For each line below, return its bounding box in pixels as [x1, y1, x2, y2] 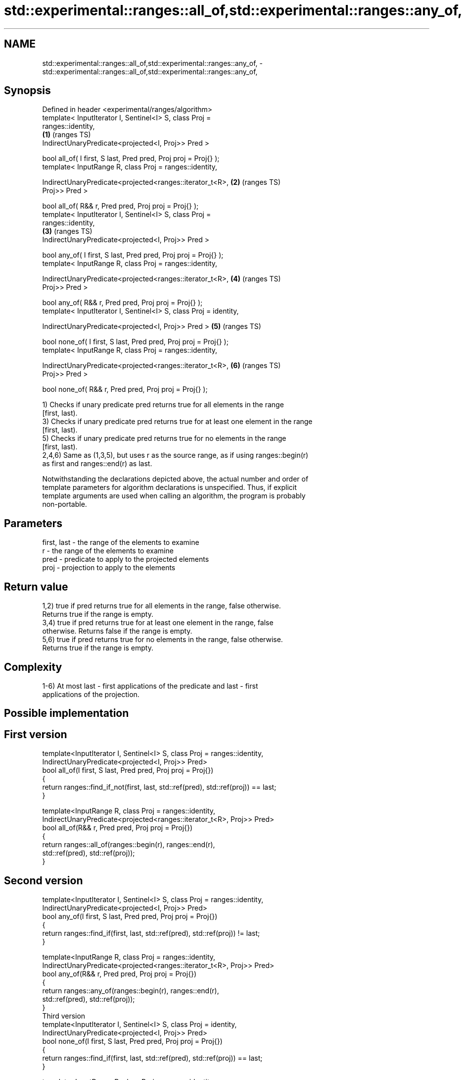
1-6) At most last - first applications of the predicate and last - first [42, 681, 258, 690]
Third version [42, 1012, 86, 1021]
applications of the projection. [42, 690, 139, 699]
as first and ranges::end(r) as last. [42, 459, 152, 468]
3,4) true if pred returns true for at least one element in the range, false [42, 618, 274, 627]
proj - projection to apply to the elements [42, 563, 176, 572]
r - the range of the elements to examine [42, 546, 174, 555]
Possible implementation [4, 707, 129, 720]
